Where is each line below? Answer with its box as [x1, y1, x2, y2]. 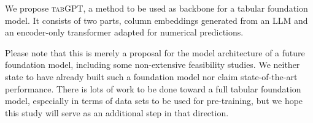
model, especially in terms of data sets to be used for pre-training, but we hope [5, 94, 303, 107]
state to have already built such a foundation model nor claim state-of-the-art [5, 70, 298, 83]
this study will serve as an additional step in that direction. [5, 106, 229, 119]
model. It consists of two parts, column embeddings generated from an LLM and [5, 13, 308, 26]
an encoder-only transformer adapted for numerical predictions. [5, 26, 244, 39]
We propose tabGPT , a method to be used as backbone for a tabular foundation [5, 2, 308, 14]
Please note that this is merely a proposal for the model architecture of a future [5, 46, 305, 59]
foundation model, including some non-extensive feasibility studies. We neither [5, 58, 300, 71]
